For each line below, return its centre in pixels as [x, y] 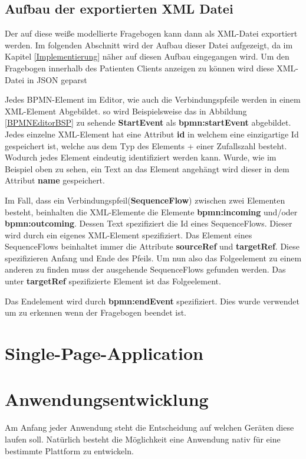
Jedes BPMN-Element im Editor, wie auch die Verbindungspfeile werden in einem [153, 99]
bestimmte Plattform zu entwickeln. [69, 450]
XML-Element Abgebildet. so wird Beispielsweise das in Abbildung [126, 111]
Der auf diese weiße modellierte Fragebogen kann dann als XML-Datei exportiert [151, 33]
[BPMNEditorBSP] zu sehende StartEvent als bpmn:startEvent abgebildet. [148, 122]
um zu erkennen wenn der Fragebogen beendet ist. [96, 312]
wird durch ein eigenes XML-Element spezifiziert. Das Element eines [129, 235]
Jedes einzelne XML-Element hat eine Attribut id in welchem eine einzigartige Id [152, 134]
